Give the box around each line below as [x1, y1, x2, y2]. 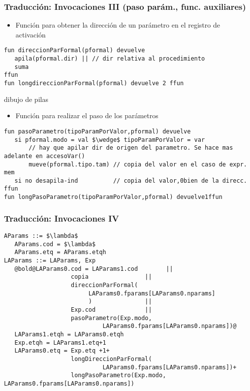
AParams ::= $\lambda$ [4, 232, 78, 239]
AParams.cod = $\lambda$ [14, 240, 96, 248]
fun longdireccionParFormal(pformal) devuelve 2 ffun [4, 80, 184, 87]
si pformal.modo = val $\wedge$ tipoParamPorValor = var [14, 136, 205, 143]
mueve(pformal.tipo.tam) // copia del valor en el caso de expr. [29, 161, 247, 168]
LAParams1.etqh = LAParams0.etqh [14, 330, 124, 338]
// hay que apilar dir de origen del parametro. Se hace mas [29, 144, 233, 152]
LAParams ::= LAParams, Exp [4, 257, 96, 264]
